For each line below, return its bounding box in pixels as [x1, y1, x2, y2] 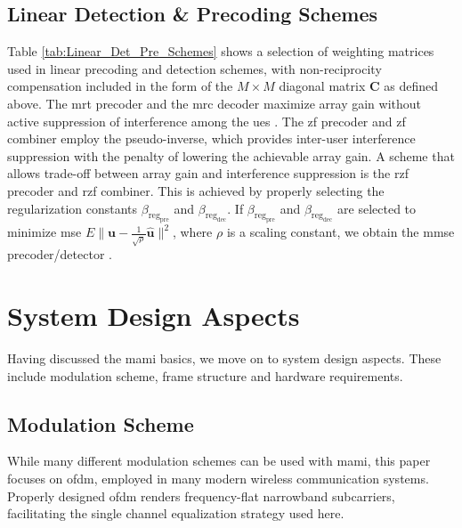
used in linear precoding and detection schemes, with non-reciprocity [7, 59, 382, 77]
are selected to [337, 199, 417, 217]
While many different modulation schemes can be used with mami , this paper [7, 451, 431, 470]
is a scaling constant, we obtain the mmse [226, 223, 455, 241]
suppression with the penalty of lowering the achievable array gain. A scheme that [7, 146, 455, 165]
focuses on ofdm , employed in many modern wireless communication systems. [7, 468, 429, 487]
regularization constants [7, 199, 138, 217]
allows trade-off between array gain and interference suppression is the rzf [7, 164, 409, 183]
